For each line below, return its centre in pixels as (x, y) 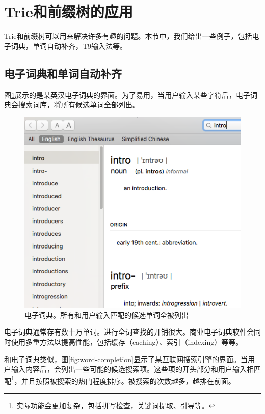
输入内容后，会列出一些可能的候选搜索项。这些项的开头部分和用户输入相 (132, 369)
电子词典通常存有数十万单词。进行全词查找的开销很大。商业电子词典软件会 (129, 332)
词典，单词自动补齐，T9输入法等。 (69, 46)
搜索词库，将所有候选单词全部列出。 (79, 105)
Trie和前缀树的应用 (69, 11)
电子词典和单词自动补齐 (63, 73)
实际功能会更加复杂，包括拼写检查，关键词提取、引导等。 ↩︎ (115, 406)
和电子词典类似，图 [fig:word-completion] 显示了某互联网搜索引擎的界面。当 (126, 359)
